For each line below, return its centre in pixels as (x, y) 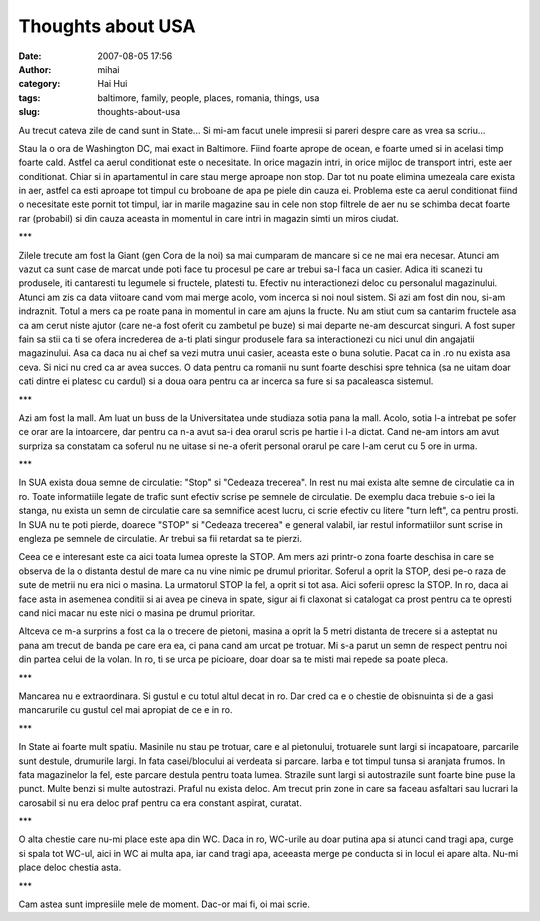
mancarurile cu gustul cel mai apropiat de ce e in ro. (125, 710)
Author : (35, 69)
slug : (29, 112)
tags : (29, 97)
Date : (30, 56)
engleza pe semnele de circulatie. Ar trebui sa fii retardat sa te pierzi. (160, 539)
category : (39, 84)
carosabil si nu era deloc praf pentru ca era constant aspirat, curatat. (160, 802)
